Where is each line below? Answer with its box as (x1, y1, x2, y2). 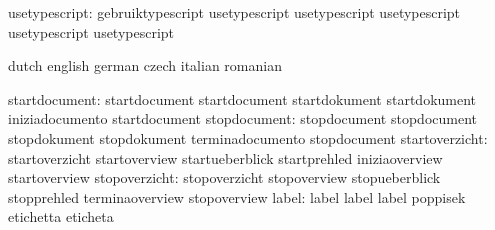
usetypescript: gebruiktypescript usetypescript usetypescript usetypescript (8, 2, 461, 22)
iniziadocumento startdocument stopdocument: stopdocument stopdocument (8, 108, 477, 129)
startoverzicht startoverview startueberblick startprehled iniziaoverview (8, 147, 443, 168)
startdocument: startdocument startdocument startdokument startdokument (8, 88, 477, 109)
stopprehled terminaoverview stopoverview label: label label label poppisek (8, 186, 466, 207)
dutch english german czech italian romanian (8, 55, 282, 76)
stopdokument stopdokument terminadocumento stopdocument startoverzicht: (8, 127, 488, 148)
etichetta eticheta (8, 206, 114, 227)
